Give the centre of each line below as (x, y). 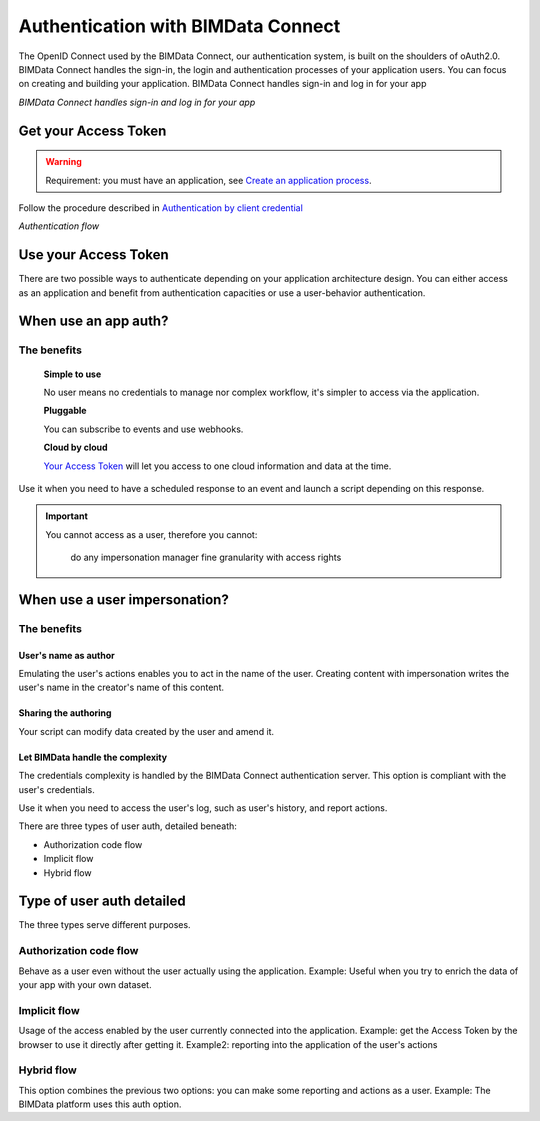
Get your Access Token (92, 130)
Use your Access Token (93, 255)
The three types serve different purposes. (104, 925)
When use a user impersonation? (123, 599)
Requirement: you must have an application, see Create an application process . (208, 180)
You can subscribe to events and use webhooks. (143, 429)
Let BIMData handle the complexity (93, 757)
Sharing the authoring (65, 713)
